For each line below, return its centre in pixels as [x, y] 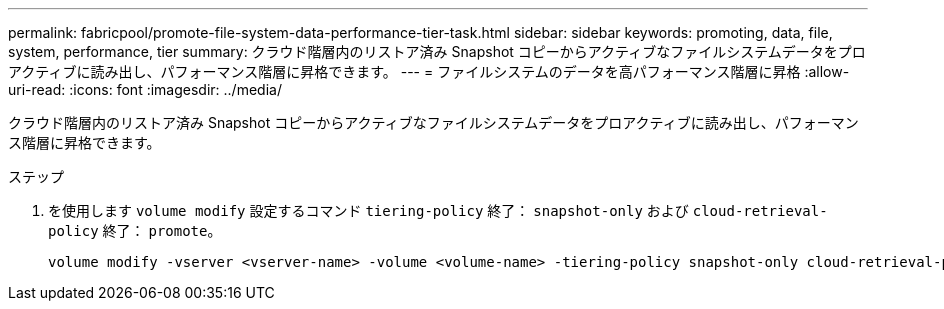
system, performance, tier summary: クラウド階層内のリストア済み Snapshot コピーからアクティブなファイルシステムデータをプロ [437, 51]
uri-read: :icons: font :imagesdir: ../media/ [145, 89]
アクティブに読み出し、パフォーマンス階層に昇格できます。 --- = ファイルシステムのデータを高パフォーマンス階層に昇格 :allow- [429, 71]
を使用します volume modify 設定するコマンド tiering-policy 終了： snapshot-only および [368, 210]
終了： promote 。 [162, 230]
